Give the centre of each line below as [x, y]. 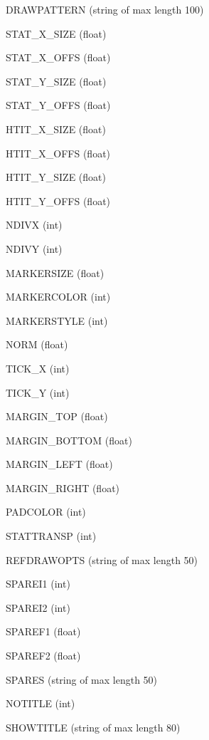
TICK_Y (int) [38, 392]
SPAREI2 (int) [38, 607]
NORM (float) [37, 344]
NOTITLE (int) [41, 703]
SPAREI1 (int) [38, 584]
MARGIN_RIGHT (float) [63, 488]
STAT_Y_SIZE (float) [56, 81]
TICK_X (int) [38, 368]
